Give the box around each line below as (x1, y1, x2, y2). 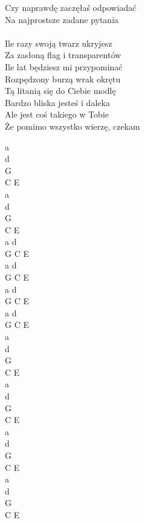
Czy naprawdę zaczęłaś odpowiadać (5, 1, 137, 13)
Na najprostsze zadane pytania (5, 13, 119, 25)
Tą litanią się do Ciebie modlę (5, 84, 116, 97)
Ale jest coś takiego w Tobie (5, 108, 109, 121)
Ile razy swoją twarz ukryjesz (5, 36, 112, 49)
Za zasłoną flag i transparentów (5, 48, 121, 61)
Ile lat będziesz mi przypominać (5, 60, 123, 73)
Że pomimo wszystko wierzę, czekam (5, 119, 140, 132)
